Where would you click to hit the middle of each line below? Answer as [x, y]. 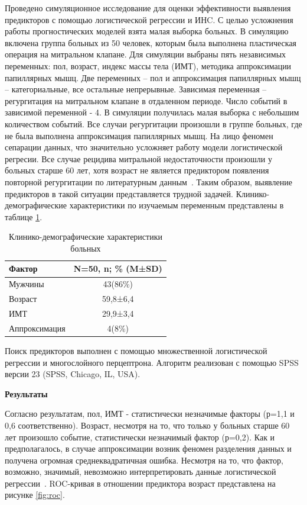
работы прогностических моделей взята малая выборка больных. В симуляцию [147, 31]
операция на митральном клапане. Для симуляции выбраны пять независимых [146, 54]
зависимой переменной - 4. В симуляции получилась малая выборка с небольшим [152, 112]
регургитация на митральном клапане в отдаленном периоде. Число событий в [146, 100]
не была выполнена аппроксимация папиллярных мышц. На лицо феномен [139, 135]
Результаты [26, 393]
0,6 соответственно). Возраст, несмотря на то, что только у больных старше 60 [147, 425]
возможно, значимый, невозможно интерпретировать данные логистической [141, 472]
